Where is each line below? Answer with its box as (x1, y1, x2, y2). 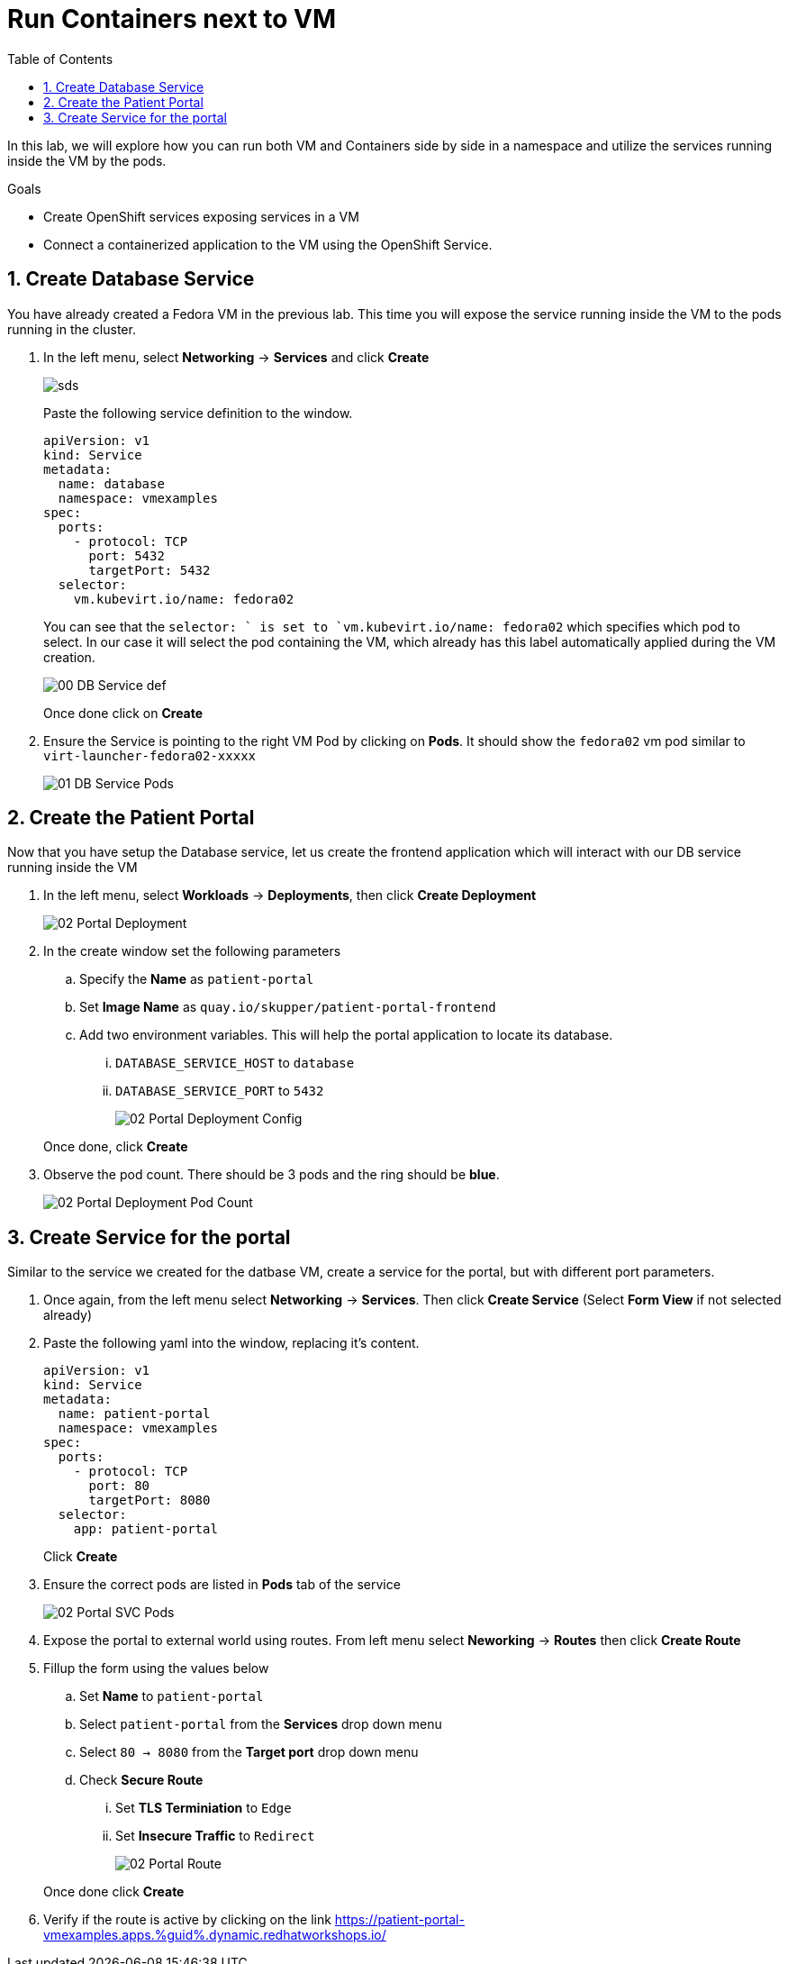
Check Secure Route (79, 1772, 204, 1788)
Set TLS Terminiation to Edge (115, 1800, 292, 1816)
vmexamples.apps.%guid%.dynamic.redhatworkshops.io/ (43, 1927, 386, 1943)
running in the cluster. (7, 321, 136, 337)
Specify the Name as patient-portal (79, 971, 314, 987)
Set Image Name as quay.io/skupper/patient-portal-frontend (79, 999, 496, 1015)
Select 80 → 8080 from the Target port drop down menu (79, 1744, 419, 1760)
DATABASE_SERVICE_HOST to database (115, 1055, 355, 1071)
